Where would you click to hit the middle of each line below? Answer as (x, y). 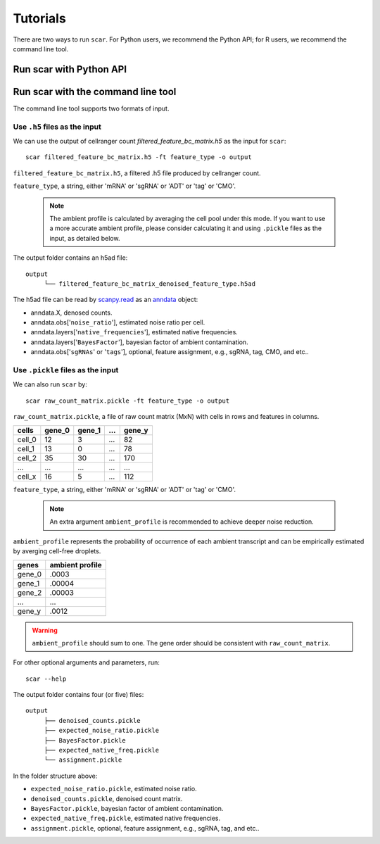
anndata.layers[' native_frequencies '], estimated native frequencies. (134, 332)
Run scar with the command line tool (95, 92)
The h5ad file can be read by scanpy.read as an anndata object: (106, 300)
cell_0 (27, 439)
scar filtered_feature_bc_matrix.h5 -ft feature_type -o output (139, 157)
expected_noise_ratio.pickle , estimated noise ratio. (114, 789)
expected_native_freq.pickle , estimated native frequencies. (126, 818)
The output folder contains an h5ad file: (70, 258)
